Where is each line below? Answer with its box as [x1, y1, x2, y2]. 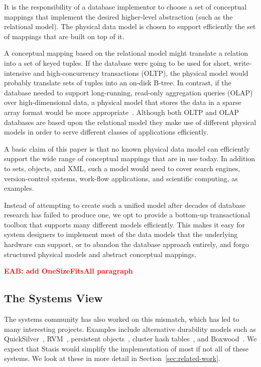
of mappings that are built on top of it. [4, 31, 124, 41]
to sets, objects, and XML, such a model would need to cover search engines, [4, 163, 240, 173]
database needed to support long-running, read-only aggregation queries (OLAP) [4, 87, 253, 97]
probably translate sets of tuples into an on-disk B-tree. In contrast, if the [4, 77, 231, 88]
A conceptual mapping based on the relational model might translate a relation [4, 48, 248, 58]
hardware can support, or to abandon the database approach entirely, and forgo [4, 239, 249, 250]
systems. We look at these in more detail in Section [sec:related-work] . [4, 353, 220, 363]
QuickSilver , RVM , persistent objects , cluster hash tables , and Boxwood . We [4, 333, 257, 344]
